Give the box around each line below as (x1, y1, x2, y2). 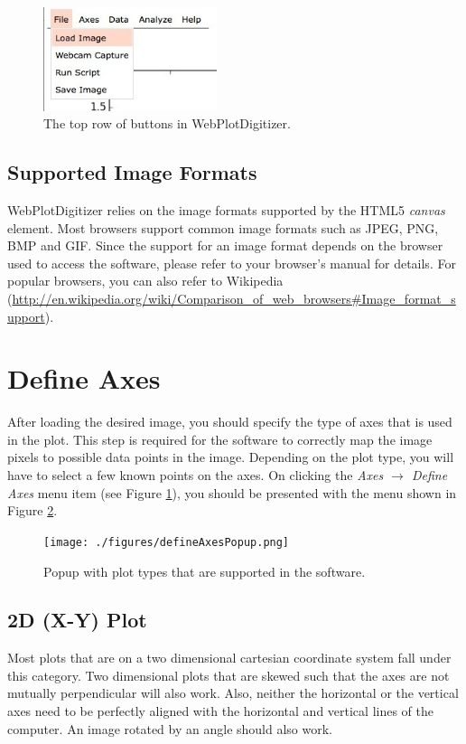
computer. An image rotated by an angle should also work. (7, 719, 332, 738)
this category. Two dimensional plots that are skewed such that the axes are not (7, 665, 450, 684)
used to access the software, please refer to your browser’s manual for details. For (7, 253, 456, 272)
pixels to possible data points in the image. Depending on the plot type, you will (7, 447, 454, 466)
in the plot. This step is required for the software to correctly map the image (7, 429, 433, 448)
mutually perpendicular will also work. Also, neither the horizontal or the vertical (7, 683, 459, 702)
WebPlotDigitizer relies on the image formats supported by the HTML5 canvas (7, 201, 445, 219)
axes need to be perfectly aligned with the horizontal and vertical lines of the (7, 702, 433, 720)
